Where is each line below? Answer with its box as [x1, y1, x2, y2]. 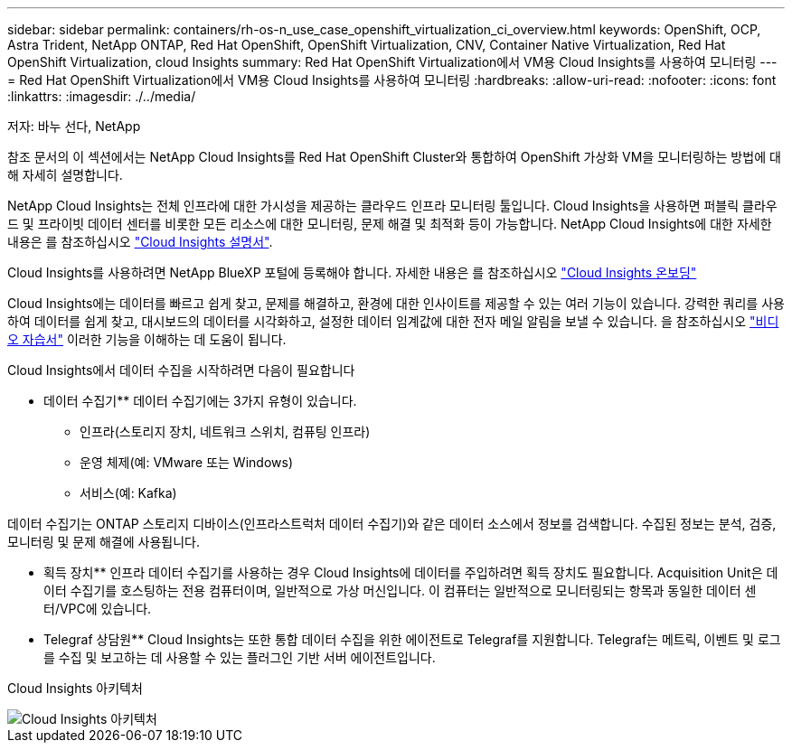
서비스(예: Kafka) [80, 485, 177, 501]
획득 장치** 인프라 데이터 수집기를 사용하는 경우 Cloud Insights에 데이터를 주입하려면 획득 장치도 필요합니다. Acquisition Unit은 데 [43, 565, 778, 580]
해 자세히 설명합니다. [7, 167, 123, 183]
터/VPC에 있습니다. [43, 601, 152, 616]
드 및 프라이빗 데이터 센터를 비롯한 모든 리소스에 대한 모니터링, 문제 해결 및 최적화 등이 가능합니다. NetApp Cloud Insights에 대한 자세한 [7, 216, 772, 231]
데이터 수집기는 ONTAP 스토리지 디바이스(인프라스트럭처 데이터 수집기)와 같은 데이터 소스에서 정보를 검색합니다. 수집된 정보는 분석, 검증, [7, 516, 777, 531]
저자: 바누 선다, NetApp [7, 118, 141, 134]
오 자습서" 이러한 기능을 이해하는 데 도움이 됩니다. [7, 332, 287, 347]
